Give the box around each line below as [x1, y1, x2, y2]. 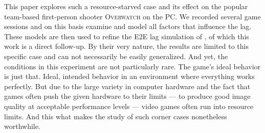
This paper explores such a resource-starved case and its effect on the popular [4, 1, 248, 11]
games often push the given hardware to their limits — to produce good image [4, 91, 251, 101]
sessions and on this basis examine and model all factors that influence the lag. [4, 21, 252, 32]
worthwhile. [4, 121, 40, 131]
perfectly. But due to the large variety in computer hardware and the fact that [4, 81, 251, 91]
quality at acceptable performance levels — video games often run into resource [4, 100, 254, 111]
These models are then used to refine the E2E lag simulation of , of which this [4, 31, 249, 41]
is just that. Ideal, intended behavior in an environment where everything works [4, 71, 255, 82]
